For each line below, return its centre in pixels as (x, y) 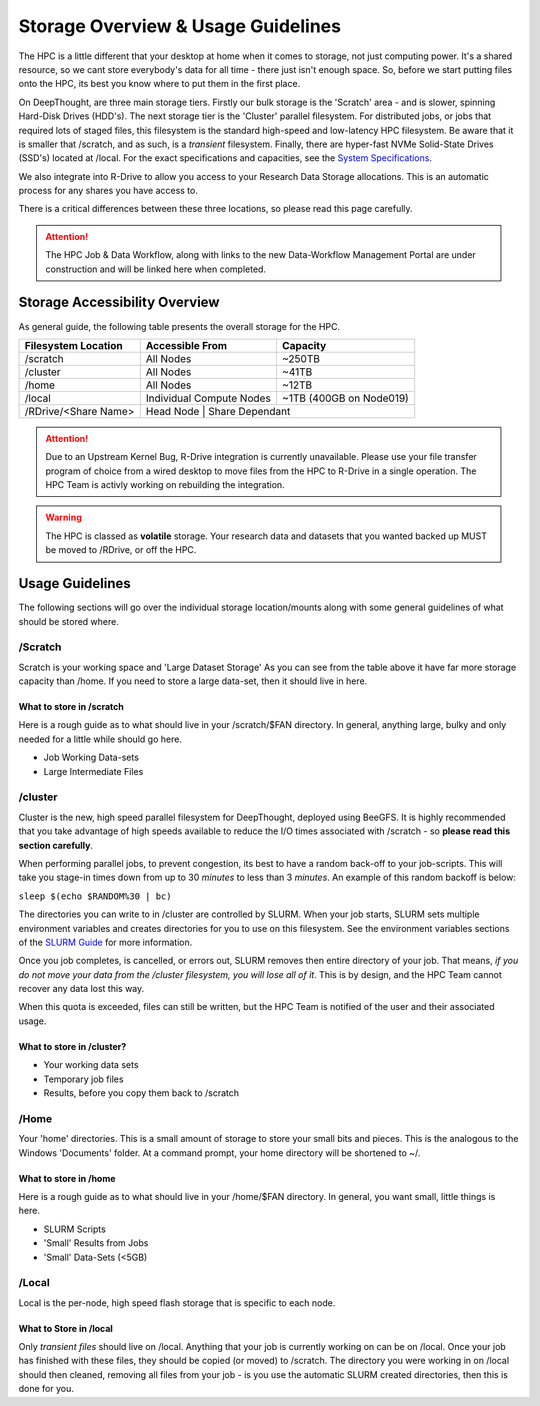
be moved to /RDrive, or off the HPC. (121, 550)
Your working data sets (91, 1065)
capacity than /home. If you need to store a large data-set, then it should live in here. (193, 681)
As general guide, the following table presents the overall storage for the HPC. (179, 326)
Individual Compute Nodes (208, 398)
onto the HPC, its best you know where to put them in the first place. (159, 84)
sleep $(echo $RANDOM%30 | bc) (95, 896)
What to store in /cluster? (72, 1046)
